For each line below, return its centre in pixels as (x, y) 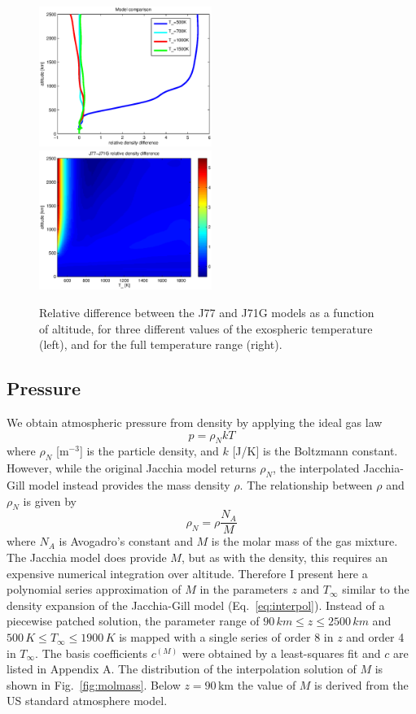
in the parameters (244, 589)
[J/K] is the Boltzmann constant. (315, 451)
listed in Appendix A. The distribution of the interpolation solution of (182, 669)
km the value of (257, 684)
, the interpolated (316, 468)
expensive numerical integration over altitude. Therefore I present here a (187, 573)
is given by (50, 501)
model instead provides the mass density (129, 485)
